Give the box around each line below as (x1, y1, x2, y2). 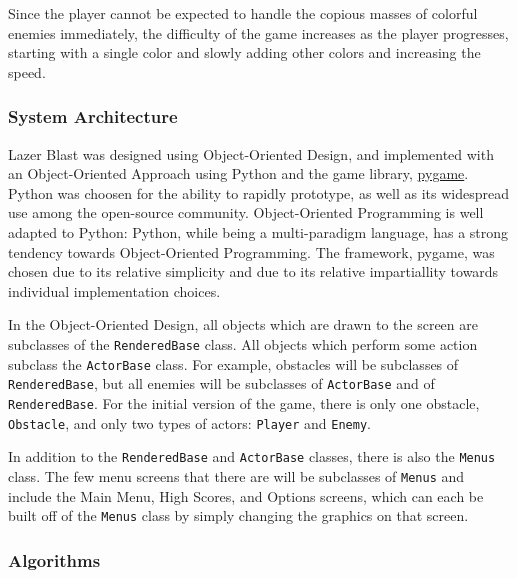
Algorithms (8, 547, 101, 572)
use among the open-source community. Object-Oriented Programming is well (8, 202, 484, 223)
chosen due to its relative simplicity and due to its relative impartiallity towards (8, 261, 499, 282)
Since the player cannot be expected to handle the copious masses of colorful (8, 3, 478, 23)
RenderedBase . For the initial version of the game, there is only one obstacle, (8, 392, 480, 413)
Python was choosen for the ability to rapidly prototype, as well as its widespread (8, 182, 509, 203)
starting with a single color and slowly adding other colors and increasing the (8, 42, 481, 63)
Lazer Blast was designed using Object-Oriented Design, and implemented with (8, 143, 494, 164)
